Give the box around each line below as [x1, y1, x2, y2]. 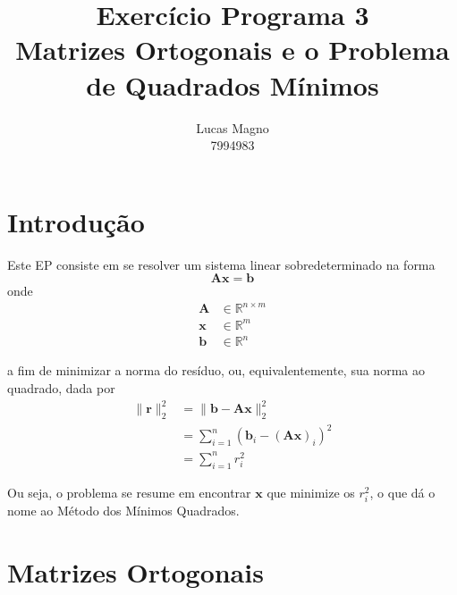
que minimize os [267, 482, 355, 501]
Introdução [7, 203, 145, 239]
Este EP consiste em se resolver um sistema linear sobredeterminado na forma [7, 255, 436, 273]
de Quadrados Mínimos [86, 66, 379, 103]
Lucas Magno [196, 118, 269, 137]
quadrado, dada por [7, 379, 115, 397]
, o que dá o [369, 482, 436, 501]
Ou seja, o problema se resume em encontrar [7, 482, 251, 501]
